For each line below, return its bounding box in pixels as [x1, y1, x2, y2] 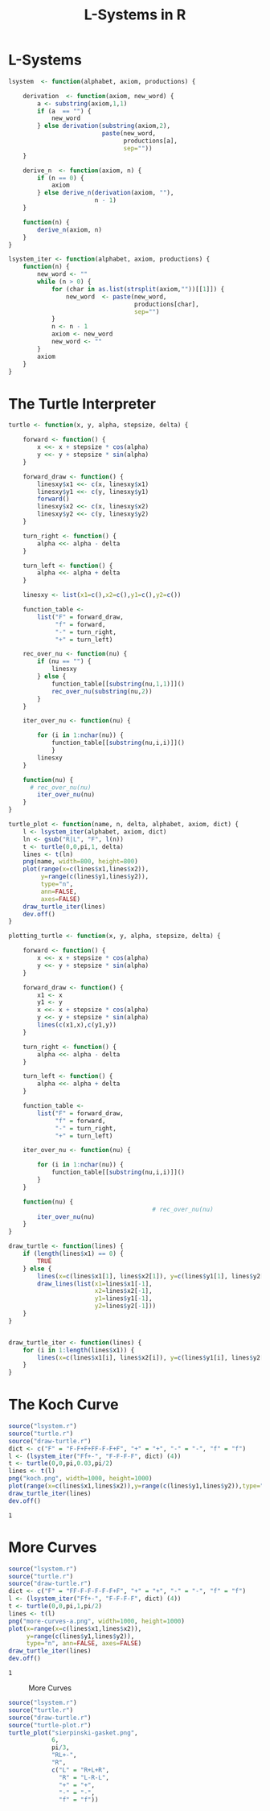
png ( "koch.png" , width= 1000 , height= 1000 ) [8, 1475, 153, 1483]
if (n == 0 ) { [37, 174, 84, 182]
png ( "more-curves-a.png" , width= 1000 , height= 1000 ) [8, 1617, 185, 1625]
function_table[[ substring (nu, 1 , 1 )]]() [51, 680, 185, 688]
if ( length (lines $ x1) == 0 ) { [22, 1249, 125, 1257]
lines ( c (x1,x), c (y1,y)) [37, 1021, 117, 1029]
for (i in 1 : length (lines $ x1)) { [22, 1346, 135, 1354]
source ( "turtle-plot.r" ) [8, 1721, 92, 1729]
